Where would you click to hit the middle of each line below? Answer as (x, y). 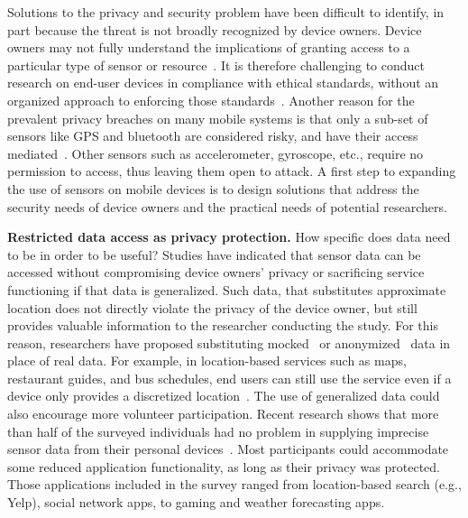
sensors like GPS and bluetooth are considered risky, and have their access (213, 136)
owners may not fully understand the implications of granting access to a (209, 47)
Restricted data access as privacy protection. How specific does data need (229, 237)
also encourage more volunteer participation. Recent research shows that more (223, 414)
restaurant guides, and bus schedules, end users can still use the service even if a (229, 378)
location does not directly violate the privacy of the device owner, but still (212, 307)
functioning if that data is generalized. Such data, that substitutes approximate (227, 289)
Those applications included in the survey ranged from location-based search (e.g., (234, 484)
